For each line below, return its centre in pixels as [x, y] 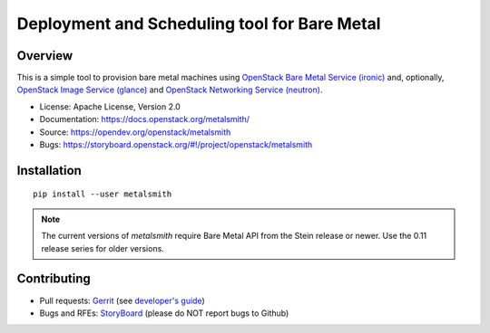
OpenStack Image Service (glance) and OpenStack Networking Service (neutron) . [170, 90]
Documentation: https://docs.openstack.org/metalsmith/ [144, 119]
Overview [45, 56]
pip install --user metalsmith [103, 194]
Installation [49, 171]
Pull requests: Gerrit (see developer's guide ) [122, 300]
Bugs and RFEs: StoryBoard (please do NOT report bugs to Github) [164, 313]
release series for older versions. [103, 248]
